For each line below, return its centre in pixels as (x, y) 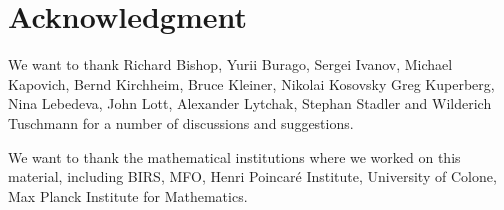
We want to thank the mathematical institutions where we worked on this (234, 156)
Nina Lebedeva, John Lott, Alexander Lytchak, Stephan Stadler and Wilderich (250, 103)
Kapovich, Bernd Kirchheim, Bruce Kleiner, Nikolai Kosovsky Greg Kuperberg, (251, 83)
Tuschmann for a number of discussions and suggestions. (181, 122)
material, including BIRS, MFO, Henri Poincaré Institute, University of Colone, (252, 176)
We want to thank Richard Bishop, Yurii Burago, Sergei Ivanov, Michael (230, 64)
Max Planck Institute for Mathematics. (128, 195)
